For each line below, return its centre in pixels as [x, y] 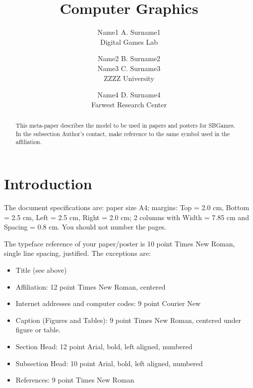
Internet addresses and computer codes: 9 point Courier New [108, 303]
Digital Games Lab [129, 41]
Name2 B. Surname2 [129, 58]
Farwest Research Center [129, 104]
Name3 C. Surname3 [129, 68]
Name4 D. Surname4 [129, 95]
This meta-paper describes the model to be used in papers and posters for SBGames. [125, 125]
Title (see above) [41, 270]
